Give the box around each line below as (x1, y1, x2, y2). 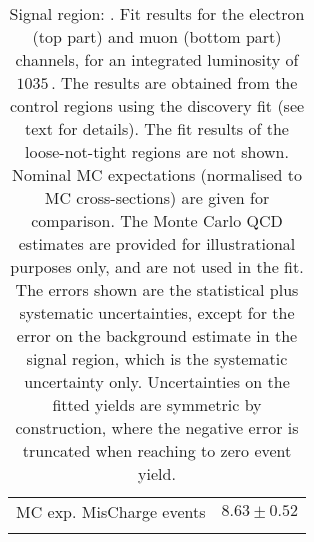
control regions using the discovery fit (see (9, 94, 305, 117)
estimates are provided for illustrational (18, 232, 296, 255)
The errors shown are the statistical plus (15, 278, 299, 301)
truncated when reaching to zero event (22, 439, 292, 462)
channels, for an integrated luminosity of (15, 48, 299, 71)
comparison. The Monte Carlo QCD (31, 209, 283, 232)
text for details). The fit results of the (25, 117, 289, 140)
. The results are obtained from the (51, 71, 298, 94)
